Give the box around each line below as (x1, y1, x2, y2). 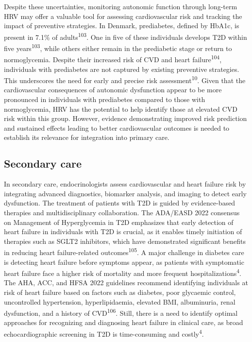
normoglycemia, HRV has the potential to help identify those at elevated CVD (4, 103, 237, 114)
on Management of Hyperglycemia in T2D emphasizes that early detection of (4, 217, 234, 227)
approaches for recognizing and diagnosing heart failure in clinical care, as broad (4, 317, 243, 327)
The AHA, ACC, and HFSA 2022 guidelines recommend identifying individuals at (4, 277, 248, 288)
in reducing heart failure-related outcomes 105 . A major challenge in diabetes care (4, 246, 244, 257)
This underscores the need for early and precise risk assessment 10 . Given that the (4, 74, 246, 85)
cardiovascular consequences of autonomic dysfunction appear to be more (4, 85, 222, 95)
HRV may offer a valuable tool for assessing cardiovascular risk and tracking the (4, 11, 242, 21)
